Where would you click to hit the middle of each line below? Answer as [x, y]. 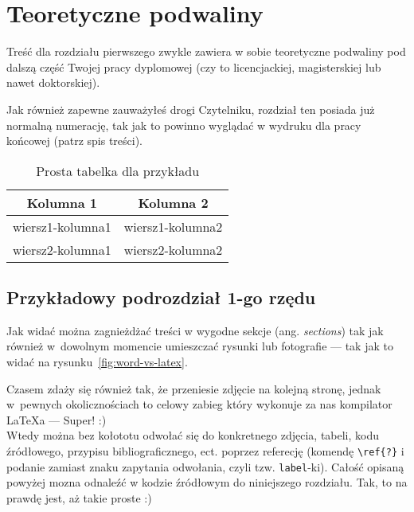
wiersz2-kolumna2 [173, 249]
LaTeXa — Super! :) [57, 419]
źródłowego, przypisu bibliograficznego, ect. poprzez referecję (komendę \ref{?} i [205, 451]
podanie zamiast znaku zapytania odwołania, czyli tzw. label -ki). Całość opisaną [205, 466]
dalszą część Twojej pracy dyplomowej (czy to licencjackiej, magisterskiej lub [194, 66]
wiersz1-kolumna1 [62, 226]
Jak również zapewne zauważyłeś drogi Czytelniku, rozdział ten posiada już [191, 109]
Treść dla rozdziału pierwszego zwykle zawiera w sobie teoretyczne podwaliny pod [206, 51]
